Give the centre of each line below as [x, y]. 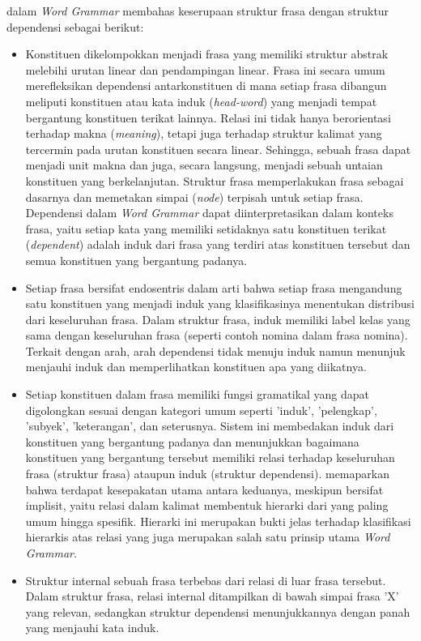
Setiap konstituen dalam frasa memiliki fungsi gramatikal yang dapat [198, 394]
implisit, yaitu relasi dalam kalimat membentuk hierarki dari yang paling [207, 505]
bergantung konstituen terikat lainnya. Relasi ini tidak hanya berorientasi [208, 117]
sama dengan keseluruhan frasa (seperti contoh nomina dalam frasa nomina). [217, 335]
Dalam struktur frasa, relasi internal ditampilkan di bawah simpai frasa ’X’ [212, 596]
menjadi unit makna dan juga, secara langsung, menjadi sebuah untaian [204, 165]
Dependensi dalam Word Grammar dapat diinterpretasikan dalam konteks [209, 213]
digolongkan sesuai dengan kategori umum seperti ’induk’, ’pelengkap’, [201, 410]
